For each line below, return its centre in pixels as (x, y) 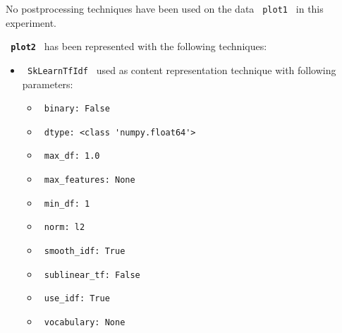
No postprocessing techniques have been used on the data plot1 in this (165, 8)
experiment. (31, 22)
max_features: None (90, 180)
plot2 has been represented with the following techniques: (139, 46)
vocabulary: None (85, 323)
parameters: (48, 84)
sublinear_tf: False (92, 275)
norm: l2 (65, 228)
